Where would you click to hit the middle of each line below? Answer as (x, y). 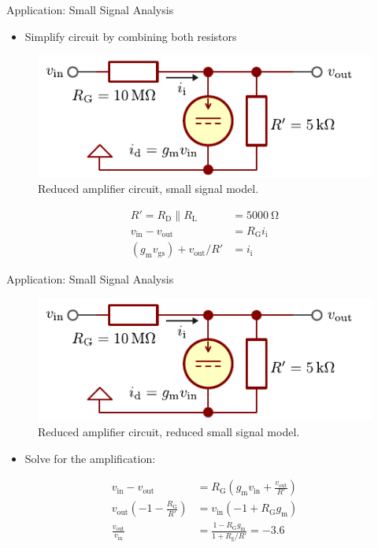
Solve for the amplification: (90, 458)
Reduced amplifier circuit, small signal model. (148, 189)
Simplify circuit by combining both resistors (131, 36)
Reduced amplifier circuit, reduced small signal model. (169, 431)
